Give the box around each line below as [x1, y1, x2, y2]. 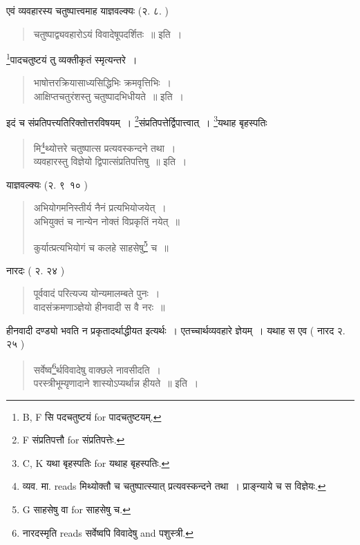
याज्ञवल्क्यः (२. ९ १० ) [6, 177, 88, 191]
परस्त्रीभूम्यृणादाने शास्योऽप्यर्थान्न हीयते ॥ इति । [33, 375, 199, 390]
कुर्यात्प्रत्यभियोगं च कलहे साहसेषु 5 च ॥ [33, 238, 169, 254]
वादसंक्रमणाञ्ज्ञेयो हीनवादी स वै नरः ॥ [33, 299, 165, 314]
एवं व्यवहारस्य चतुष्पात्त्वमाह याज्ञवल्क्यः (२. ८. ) [6, 3, 169, 17]
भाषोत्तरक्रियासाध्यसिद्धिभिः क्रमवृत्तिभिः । [33, 75, 171, 90]
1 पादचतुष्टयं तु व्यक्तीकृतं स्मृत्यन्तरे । [6, 50, 138, 66]
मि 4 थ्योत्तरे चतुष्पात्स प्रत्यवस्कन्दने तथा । [33, 138, 176, 155]
